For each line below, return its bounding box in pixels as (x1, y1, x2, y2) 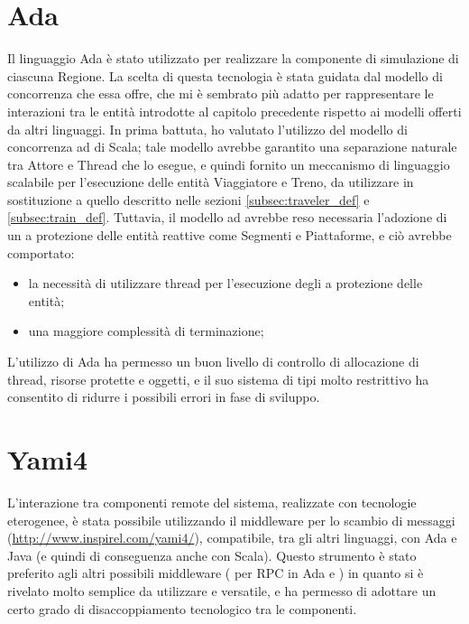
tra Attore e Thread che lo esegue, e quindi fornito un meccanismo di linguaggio (7, 154, 450, 173)
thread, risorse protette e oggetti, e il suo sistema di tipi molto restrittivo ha (7, 369, 429, 388)
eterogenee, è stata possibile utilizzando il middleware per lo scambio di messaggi (7, 510, 455, 529)
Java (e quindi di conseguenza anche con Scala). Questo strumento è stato (7, 545, 417, 564)
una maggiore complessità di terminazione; (28, 321, 264, 340)
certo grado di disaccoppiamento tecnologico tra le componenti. (7, 599, 357, 618)
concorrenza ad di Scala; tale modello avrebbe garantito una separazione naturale (7, 137, 457, 156)
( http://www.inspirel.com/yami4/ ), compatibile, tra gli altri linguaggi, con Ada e (7, 528, 457, 547)
